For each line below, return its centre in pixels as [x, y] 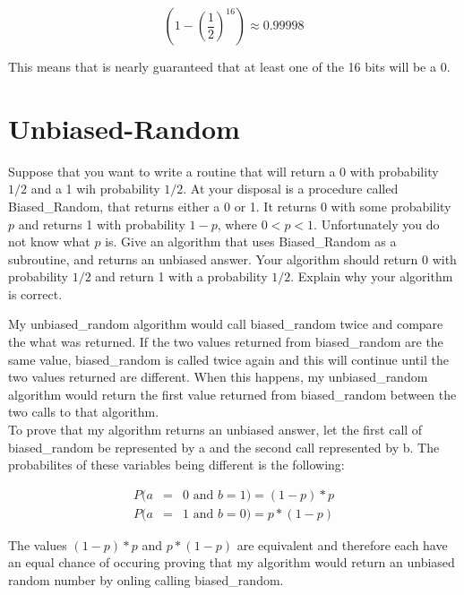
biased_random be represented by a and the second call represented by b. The [224, 447]
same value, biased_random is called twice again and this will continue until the [228, 359]
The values [38, 544]
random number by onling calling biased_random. [146, 580]
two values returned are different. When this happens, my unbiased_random [218, 377]
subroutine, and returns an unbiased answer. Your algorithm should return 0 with [232, 259]
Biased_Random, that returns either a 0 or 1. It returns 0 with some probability [230, 206]
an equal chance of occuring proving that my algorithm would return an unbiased [232, 562]
